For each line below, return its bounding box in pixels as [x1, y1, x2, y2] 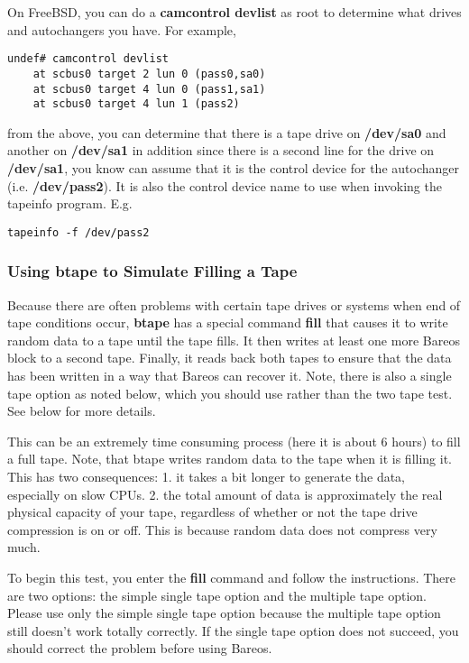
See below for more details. [7, 401, 156, 420]
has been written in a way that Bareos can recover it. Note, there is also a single [7, 366, 452, 385]
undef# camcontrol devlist [7, 52, 169, 66]
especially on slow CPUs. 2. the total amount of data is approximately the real [7, 484, 443, 503]
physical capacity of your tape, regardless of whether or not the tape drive [7, 502, 418, 521]
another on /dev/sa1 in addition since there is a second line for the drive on [7, 141, 435, 160]
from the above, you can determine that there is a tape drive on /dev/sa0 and [7, 123, 446, 142]
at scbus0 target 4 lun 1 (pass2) [32, 97, 240, 111]
